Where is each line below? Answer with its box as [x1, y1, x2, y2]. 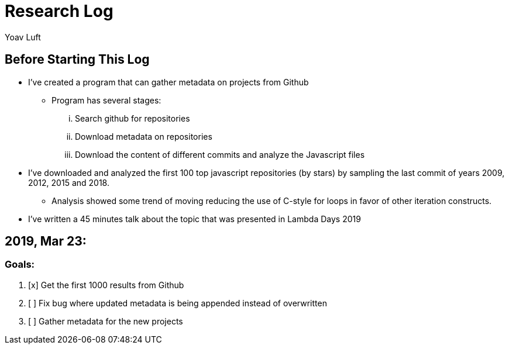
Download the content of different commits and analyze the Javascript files [75, 149, 365, 160]
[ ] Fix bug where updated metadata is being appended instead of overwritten [28, 298, 327, 308]
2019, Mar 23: [5, 234, 87, 249]
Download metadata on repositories [75, 131, 212, 141]
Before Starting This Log [5, 52, 150, 67]
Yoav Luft [5, 32, 41, 42]
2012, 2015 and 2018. [28, 177, 109, 188]
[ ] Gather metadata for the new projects [28, 316, 183, 326]
